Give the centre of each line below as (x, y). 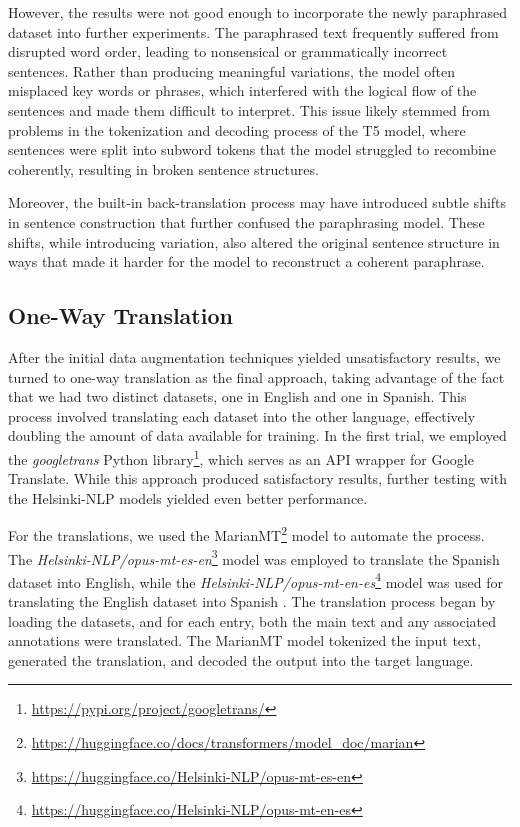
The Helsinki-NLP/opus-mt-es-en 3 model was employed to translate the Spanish (254, 557)
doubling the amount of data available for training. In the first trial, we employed (257, 435)
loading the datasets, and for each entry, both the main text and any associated (252, 620)
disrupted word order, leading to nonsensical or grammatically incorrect (228, 51)
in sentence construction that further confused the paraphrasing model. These (246, 221)
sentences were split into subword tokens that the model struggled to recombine (252, 149)
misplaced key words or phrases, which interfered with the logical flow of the (242, 90)
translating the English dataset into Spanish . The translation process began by (252, 601)
